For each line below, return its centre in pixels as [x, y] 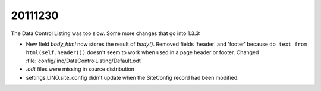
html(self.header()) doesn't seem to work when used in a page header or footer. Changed [142, 52]
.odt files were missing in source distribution [80, 69]
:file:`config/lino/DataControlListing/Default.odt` [84, 61]
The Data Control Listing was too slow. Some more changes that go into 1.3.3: [106, 33]
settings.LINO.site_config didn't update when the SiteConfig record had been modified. [132, 77]
